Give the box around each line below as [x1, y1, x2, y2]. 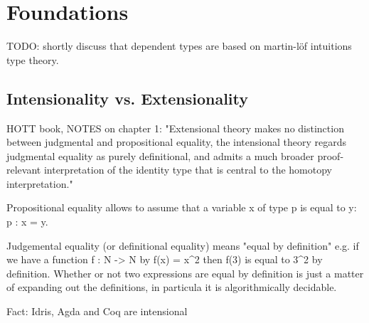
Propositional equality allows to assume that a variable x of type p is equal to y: [6, 200, 357, 215]
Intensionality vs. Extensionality [6, 87, 248, 109]
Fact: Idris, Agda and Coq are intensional [6, 304, 188, 319]
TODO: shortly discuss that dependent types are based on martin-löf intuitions [6, 38, 352, 53]
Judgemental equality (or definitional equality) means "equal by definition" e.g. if [6, 238, 359, 253]
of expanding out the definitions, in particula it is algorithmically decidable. [6, 280, 337, 295]
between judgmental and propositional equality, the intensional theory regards [6, 134, 347, 149]
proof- [317, 148, 344, 163]
